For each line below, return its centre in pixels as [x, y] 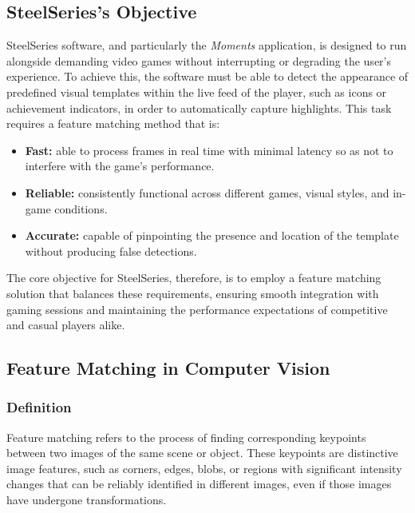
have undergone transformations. [87, 500]
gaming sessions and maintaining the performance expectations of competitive [197, 309]
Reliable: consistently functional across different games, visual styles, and [207, 192]
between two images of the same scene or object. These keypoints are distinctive [202, 453]
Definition [39, 407]
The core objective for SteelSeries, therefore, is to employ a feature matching [194, 278]
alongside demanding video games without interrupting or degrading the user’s [199, 60]
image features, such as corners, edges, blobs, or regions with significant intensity [204, 468]
